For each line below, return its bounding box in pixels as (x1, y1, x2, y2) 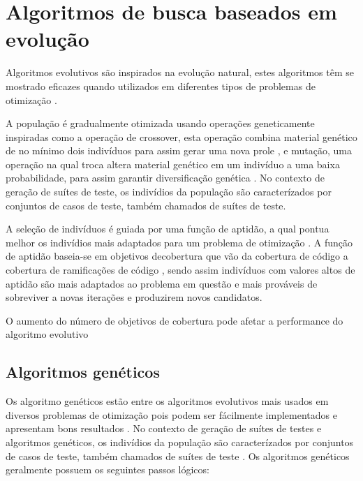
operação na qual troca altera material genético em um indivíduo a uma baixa (6, 156, 340, 171)
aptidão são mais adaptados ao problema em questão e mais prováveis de (6, 276, 318, 290)
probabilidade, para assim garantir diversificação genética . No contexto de (6, 170, 325, 185)
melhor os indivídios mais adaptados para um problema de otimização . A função (6, 235, 353, 249)
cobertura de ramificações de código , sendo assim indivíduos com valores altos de (6, 262, 355, 277)
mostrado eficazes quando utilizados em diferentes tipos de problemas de (6, 78, 316, 93)
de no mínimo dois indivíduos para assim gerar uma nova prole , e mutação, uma (6, 143, 352, 158)
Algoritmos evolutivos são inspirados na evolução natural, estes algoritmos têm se (6, 65, 354, 80)
